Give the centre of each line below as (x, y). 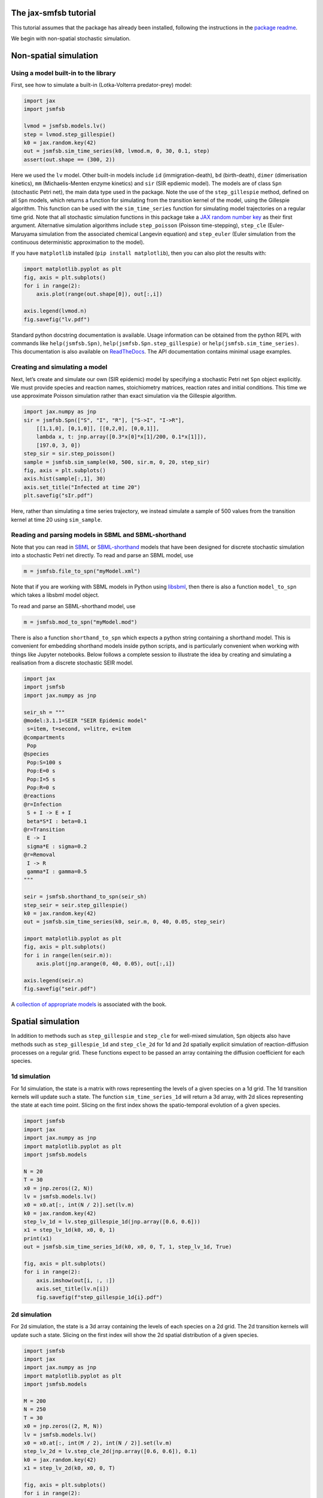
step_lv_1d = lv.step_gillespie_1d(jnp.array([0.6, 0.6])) (112, 1222)
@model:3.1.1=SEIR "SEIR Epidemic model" (85, 720)
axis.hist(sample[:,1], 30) (65, 479)
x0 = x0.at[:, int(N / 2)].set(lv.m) (79, 1205)
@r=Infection (43, 804)
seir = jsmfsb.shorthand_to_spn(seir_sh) (85, 897)
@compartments (44, 737)
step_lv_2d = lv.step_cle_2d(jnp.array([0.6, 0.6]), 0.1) (110, 1451)
